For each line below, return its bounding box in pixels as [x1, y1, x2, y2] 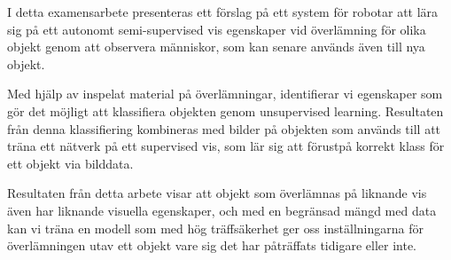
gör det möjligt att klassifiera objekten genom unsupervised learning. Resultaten [7, 101, 444, 120]
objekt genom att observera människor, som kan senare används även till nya [7, 37, 425, 56]
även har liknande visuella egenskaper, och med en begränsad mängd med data [7, 201, 437, 219]
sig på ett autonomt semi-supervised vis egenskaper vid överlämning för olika [7, 20, 426, 38]
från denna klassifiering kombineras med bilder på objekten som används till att [7, 119, 441, 138]
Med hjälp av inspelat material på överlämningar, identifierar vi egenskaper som [7, 84, 443, 103]
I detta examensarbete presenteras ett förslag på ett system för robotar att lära [7, 3, 439, 20]
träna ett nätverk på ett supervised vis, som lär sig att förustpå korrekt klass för [7, 137, 445, 155]
